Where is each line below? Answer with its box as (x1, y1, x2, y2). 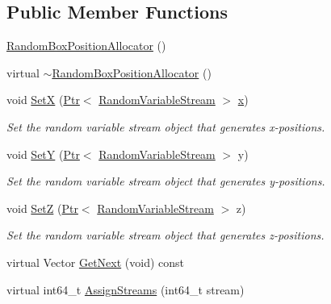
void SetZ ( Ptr (6, 199, 78, 216)
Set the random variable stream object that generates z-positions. (6, 227, 325, 244)
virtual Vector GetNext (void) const (6, 253, 184, 270)
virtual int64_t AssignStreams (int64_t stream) (6, 281, 245, 298)
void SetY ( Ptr (6, 145, 80, 162)
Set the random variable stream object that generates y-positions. (6, 173, 325, 189)
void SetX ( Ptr (6, 91, 80, 108)
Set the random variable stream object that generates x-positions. (6, 118, 325, 135)
